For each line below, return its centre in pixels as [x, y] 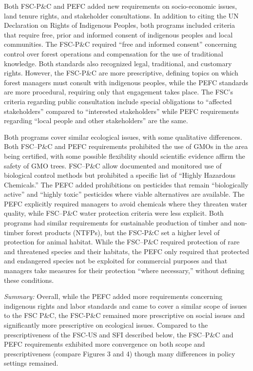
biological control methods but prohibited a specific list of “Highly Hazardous [120, 175]
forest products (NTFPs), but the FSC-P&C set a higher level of [123, 232]
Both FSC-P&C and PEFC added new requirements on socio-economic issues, [120, 6]
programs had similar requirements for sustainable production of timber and [118, 223]
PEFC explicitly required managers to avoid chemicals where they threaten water [126, 203]
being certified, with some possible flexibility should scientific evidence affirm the [125, 156]
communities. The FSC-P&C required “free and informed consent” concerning [120, 44]
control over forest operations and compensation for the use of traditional [114, 53]
